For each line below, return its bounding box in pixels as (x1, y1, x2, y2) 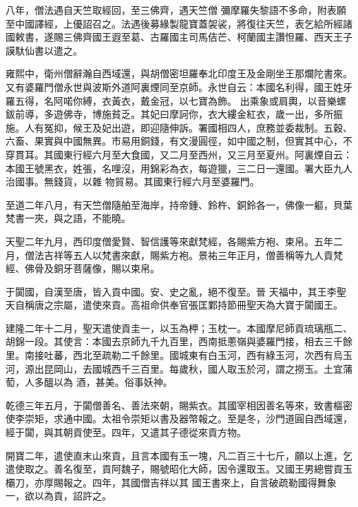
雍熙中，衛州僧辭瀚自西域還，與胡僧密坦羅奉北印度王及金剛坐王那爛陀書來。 (6, 66, 352, 81)
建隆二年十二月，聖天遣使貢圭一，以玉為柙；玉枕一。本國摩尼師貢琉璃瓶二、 (6, 320, 352, 335)
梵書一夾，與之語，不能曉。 (6, 211, 131, 225)
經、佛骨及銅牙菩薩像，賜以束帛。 (6, 261, 160, 276)
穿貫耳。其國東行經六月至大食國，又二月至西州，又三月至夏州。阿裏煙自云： (6, 147, 352, 161)
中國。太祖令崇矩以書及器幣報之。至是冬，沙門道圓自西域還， (72, 411, 352, 426)
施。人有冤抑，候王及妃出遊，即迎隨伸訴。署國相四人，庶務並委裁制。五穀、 (6, 120, 352, 134)
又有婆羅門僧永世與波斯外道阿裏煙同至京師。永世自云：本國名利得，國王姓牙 (6, 79, 352, 94)
